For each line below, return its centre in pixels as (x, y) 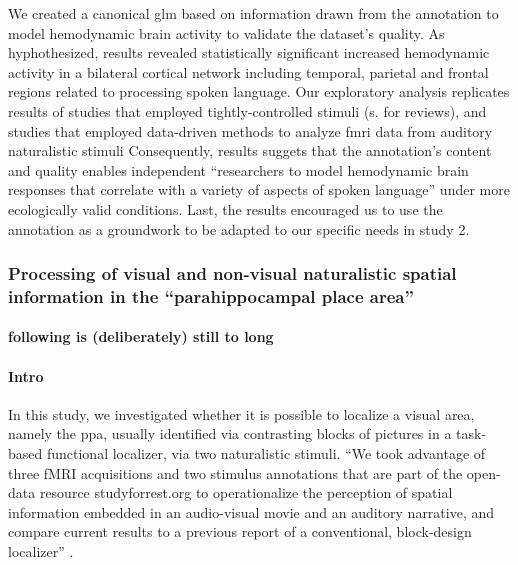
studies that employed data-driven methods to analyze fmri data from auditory (250, 130)
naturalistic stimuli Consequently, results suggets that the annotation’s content (250, 150)
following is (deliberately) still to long (141, 336)
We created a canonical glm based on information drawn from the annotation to (253, 13)
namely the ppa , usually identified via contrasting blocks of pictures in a (230, 433)
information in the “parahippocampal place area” (211, 295)
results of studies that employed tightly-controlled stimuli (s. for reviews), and (247, 110)
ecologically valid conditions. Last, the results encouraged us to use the (225, 208)
